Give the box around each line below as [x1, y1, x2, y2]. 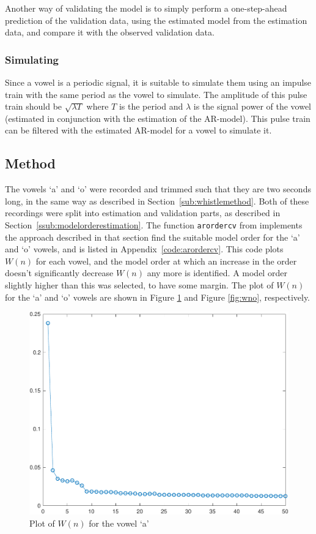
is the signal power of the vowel [193, 100, 312, 113]
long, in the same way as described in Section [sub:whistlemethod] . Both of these [5, 194, 309, 207]
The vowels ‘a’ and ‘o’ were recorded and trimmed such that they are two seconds [5, 182, 311, 195]
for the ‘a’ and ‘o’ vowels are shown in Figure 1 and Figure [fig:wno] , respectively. [5, 290, 310, 303]
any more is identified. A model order [147, 266, 287, 279]
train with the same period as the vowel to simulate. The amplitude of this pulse [5, 88, 307, 100]
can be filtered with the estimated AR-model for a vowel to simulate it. [5, 124, 272, 137]
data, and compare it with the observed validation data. [5, 26, 215, 39]
